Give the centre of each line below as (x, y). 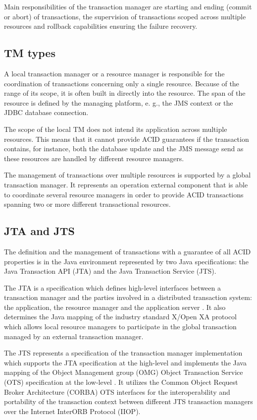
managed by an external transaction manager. (74, 336)
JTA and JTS (39, 231)
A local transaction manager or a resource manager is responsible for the (114, 73)
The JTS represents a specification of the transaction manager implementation (123, 353)
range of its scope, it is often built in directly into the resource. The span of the (125, 93)
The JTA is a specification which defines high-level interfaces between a (112, 287)
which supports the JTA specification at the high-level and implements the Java (125, 362)
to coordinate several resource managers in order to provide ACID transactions (124, 194)
